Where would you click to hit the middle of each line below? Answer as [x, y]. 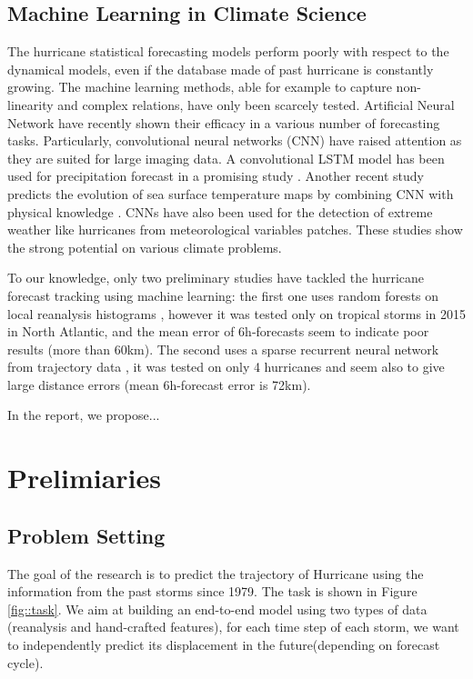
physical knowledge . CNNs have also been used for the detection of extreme [220, 211]
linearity [30, 104]
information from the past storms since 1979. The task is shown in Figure [212, 591]
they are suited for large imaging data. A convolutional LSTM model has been [226, 158]
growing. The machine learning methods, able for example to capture [200, 87]
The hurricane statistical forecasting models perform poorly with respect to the [228, 51]
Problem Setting [86, 535]
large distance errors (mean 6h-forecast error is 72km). [159, 384]
